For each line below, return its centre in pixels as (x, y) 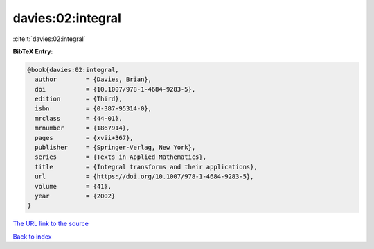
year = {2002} (75, 196)
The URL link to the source (51, 224)
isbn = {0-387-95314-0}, (93, 109)
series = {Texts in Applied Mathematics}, (121, 157)
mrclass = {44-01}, (79, 118)
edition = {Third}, (79, 99)
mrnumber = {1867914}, (82, 128)
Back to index (32, 237)
